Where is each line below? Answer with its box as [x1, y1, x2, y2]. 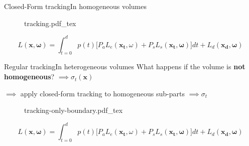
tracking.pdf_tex [24, 18, 76, 28]
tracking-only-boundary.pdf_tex [24, 105, 123, 115]
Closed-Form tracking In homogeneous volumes [4, 1, 147, 11]
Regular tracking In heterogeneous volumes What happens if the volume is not [4, 61, 245, 72]
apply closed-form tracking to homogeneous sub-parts [20, 88, 185, 98]
